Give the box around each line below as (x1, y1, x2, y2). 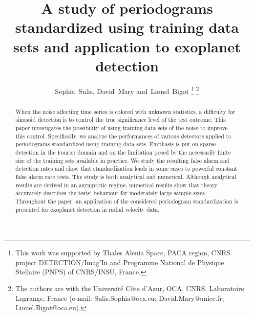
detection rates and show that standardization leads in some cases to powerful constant (15, 164, 237, 173)
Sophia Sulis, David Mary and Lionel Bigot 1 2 (55, 84, 199, 96)
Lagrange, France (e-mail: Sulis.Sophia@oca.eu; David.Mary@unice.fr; (15, 293, 224, 303)
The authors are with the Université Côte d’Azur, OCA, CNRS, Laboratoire (15, 283, 244, 293)
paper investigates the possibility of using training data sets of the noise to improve (15, 124, 228, 132)
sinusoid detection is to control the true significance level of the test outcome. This (15, 115, 226, 124)
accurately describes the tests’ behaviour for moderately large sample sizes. (15, 189, 207, 197)
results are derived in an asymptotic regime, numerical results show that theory (15, 181, 218, 189)
